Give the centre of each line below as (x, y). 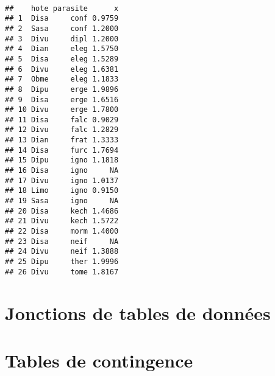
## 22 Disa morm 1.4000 (62, 232)
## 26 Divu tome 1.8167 (62, 272)
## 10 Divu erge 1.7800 (62, 110)
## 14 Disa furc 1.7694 (62, 150)
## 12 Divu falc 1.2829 (62, 130)
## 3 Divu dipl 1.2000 (62, 39)
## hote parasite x (62, 8)
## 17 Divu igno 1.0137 (62, 180)
